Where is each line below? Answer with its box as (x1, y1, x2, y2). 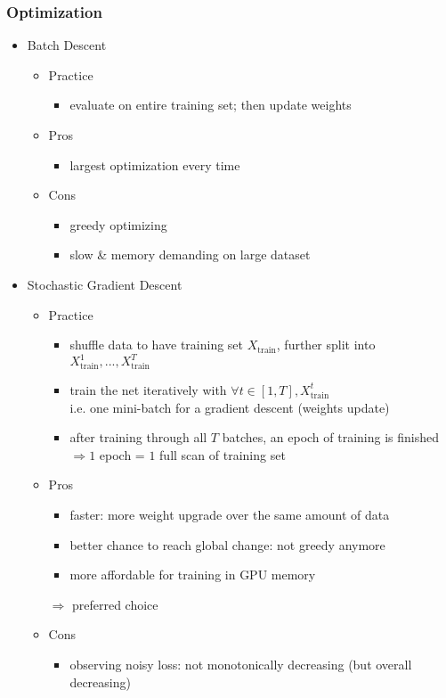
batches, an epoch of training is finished (222, 428, 440, 447)
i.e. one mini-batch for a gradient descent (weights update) (69, 398, 390, 416)
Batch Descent (27, 36, 107, 54)
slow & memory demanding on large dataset (69, 245, 311, 264)
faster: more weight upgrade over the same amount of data (69, 505, 390, 523)
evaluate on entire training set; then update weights (69, 95, 352, 114)
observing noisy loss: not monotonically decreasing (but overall (69, 654, 412, 673)
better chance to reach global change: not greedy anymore (69, 535, 385, 554)
